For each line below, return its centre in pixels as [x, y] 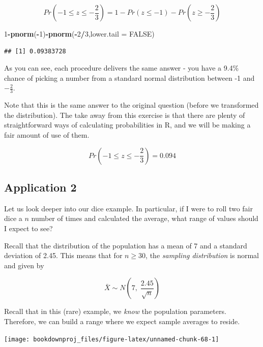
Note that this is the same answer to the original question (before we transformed [131, 105]
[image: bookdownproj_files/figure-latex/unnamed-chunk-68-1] [112, 339]
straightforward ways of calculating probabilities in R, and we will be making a [127, 125]
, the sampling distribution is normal [202, 255]
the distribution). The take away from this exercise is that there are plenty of [125, 115]
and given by [24, 265]
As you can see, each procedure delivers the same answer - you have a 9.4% [122, 68]
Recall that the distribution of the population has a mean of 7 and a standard [126, 245]
